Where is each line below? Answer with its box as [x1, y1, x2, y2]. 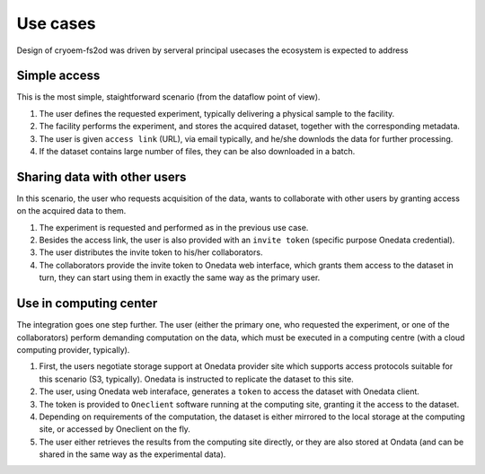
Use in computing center [16, 296, 158, 312]
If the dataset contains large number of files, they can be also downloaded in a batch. [39, 146, 356, 157]
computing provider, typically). [16, 344, 130, 355]
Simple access [16, 68, 101, 83]
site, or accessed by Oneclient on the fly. [39, 424, 190, 434]
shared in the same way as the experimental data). [39, 449, 226, 460]
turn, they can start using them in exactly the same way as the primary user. [39, 272, 321, 283]
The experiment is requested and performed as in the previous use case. [39, 222, 309, 233]
